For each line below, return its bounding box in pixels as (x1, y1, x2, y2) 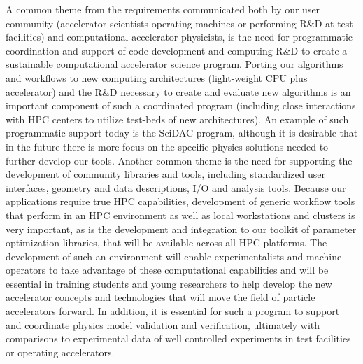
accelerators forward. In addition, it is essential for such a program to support (6, 304, 340, 318)
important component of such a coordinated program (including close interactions (6, 98, 356, 113)
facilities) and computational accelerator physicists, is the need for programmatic (6, 29, 353, 44)
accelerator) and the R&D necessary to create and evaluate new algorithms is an (6, 84, 351, 99)
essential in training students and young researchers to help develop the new (6, 276, 332, 290)
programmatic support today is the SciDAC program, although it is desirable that (6, 125, 358, 140)
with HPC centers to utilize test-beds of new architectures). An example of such (6, 111, 349, 126)
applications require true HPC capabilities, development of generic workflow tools (6, 194, 355, 209)
